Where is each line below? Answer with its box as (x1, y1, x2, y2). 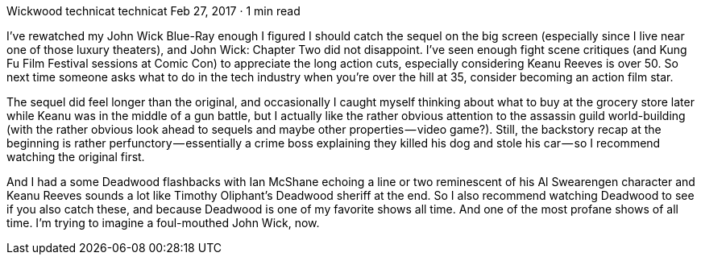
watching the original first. (6, 150, 145, 164)
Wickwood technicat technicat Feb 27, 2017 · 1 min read (6, 4, 301, 18)
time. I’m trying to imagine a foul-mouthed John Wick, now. (6, 216, 320, 230)
